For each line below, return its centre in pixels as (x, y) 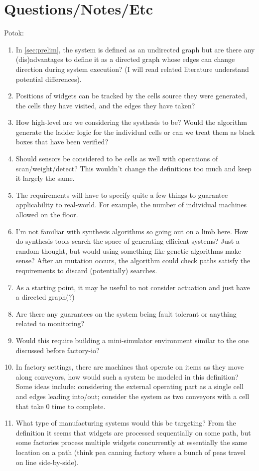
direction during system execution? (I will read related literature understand (132, 69)
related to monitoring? (50, 323)
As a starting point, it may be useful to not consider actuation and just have (133, 287)
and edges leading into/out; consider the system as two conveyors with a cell (132, 396)
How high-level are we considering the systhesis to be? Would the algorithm (131, 122)
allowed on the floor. (47, 215)
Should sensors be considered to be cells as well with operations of (117, 159)
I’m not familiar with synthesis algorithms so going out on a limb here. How (132, 231)
